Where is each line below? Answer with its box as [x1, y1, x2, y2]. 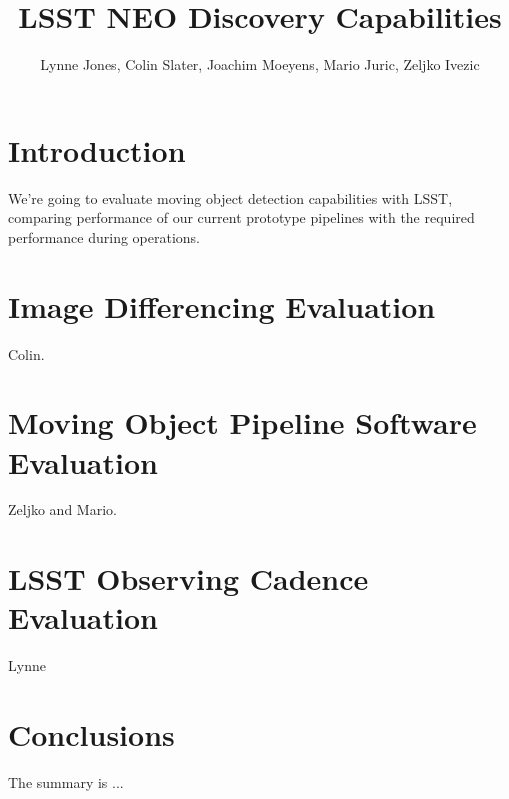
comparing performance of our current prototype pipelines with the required [8, 207, 475, 228]
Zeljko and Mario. [8, 499, 117, 520]
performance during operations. [8, 226, 200, 247]
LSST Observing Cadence [8, 558, 369, 599]
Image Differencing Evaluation [8, 285, 436, 326]
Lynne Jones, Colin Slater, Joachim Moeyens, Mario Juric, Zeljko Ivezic [40, 54, 480, 75]
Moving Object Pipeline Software [8, 402, 477, 443]
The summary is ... [8, 772, 124, 793]
